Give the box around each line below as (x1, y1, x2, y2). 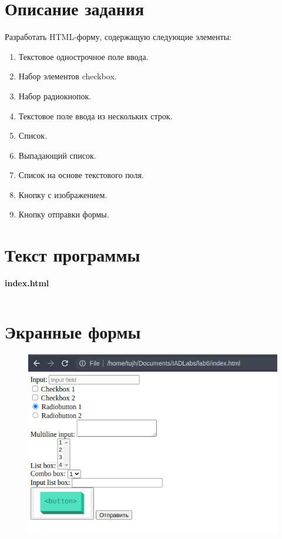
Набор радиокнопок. (18, 89, 92, 102)
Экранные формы (5, 319, 141, 343)
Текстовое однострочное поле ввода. (18, 50, 149, 62)
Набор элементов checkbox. (18, 70, 117, 82)
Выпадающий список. (18, 149, 96, 161)
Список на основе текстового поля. (18, 169, 144, 181)
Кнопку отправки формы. (18, 208, 109, 220)
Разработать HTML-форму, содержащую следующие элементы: (5, 31, 231, 43)
